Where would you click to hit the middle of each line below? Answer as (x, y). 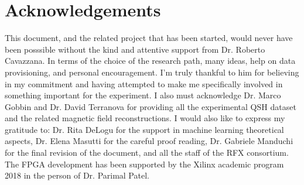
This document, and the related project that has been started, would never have (149, 38)
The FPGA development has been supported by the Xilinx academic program (144, 164)
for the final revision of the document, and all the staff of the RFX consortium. (147, 153)
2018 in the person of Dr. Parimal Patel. (77, 175)
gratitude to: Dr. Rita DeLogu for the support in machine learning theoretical (144, 129)
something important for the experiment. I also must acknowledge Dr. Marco (143, 95)
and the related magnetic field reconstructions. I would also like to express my (145, 118)
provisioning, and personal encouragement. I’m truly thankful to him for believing (152, 72)
